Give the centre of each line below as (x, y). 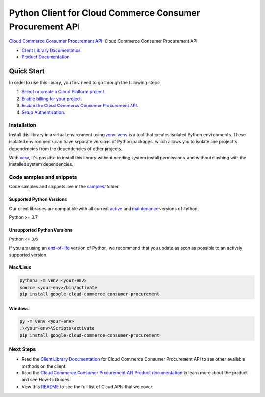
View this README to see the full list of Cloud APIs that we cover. (87, 386)
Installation (23, 125)
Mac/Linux (20, 267)
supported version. (28, 255)
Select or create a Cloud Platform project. (63, 92)
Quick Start (27, 71)
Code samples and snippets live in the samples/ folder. (64, 187)
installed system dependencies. (41, 164)
